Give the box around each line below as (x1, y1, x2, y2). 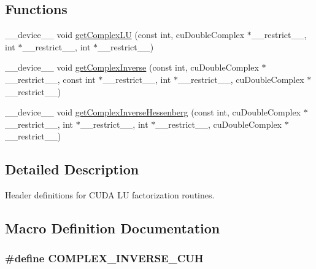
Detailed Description (5, 160, 139, 179)
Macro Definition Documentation (5, 219, 220, 238)
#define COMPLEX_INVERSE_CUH (5, 251, 204, 266)
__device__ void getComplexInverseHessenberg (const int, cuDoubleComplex (5, 106, 301, 119)
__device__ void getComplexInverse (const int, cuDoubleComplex (5, 61, 259, 74)
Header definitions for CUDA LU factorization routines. (5, 189, 215, 201)
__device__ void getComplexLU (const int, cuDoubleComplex (5, 28, 245, 41)
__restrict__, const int (5, 72, 96, 85)
